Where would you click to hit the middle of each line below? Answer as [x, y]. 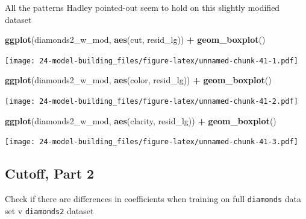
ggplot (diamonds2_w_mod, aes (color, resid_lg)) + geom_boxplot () [138, 80]
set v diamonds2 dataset [49, 210]
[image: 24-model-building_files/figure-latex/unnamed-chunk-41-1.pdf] [151, 61]
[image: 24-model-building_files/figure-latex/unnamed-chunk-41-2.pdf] [151, 102]
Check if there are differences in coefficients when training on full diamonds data [153, 199]
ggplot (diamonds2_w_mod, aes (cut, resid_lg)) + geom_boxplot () [135, 40]
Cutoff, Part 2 [50, 173]
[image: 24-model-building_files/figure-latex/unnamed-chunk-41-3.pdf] [151, 142]
